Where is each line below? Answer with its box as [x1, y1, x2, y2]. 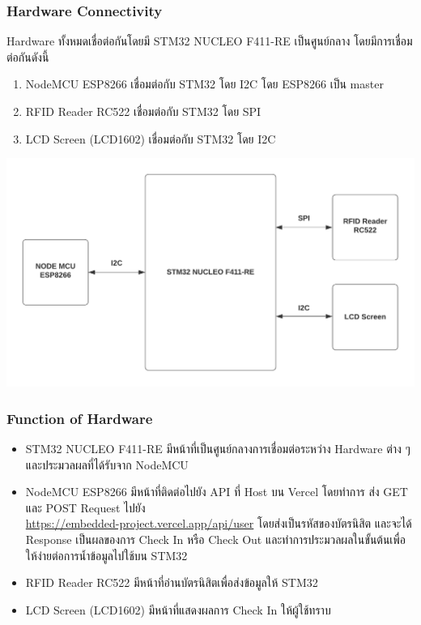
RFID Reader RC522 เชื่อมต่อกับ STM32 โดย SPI [25, 103, 262, 119]
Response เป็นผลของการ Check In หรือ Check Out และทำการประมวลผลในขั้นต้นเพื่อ [25, 530, 406, 547]
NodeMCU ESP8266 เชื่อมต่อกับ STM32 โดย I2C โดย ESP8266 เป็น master [25, 75, 384, 92]
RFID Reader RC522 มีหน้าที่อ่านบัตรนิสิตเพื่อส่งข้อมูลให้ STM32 [25, 574, 318, 591]
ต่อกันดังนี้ [6, 48, 49, 65]
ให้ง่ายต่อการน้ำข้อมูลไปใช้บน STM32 [25, 546, 188, 563]
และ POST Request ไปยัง [25, 499, 146, 516]
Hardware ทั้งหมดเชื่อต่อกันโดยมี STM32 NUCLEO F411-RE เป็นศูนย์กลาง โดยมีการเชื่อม [6, 32, 413, 49]
